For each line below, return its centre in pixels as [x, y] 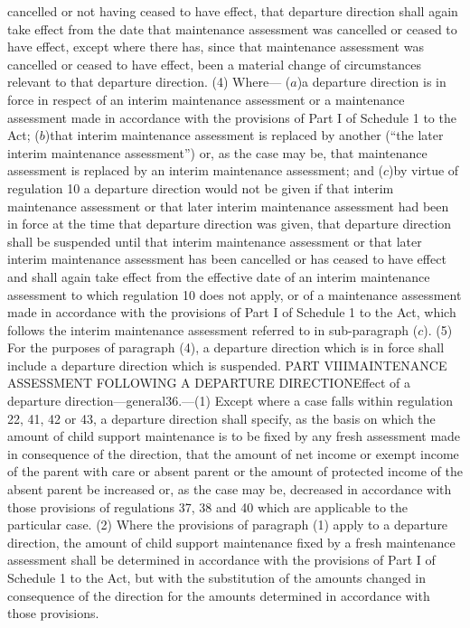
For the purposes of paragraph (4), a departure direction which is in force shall [226, 347]
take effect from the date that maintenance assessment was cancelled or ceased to [232, 28]
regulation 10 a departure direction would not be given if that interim [201, 187]
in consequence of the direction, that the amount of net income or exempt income [233, 453]
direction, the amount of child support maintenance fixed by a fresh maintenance [231, 542]
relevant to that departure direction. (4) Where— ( [149, 82]
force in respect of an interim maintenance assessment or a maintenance [206, 99]
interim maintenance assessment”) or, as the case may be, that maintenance [217, 152]
